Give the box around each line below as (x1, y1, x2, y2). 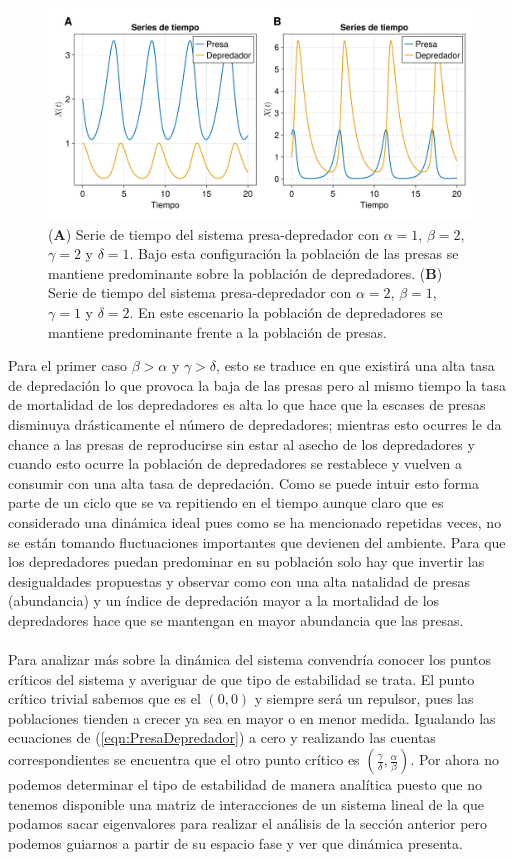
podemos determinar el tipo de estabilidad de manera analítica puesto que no (8, 774, 483, 795)
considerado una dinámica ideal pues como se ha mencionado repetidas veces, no (8, 511, 502, 532)
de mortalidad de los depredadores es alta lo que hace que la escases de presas (8, 394, 486, 415)
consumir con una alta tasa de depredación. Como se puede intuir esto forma (8, 472, 480, 493)
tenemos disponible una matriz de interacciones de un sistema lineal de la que (8, 793, 485, 814)
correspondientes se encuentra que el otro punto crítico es (8, 749, 360, 770)
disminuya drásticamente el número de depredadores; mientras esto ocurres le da (8, 413, 502, 434)
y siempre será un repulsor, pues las (254, 688, 474, 709)
